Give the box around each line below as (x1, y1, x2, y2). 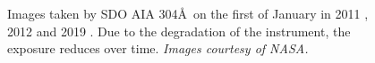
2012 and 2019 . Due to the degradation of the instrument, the (7, 21, 351, 40)
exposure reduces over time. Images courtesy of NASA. (7, 39, 309, 58)
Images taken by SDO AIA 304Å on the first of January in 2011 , (7, 4, 369, 22)
